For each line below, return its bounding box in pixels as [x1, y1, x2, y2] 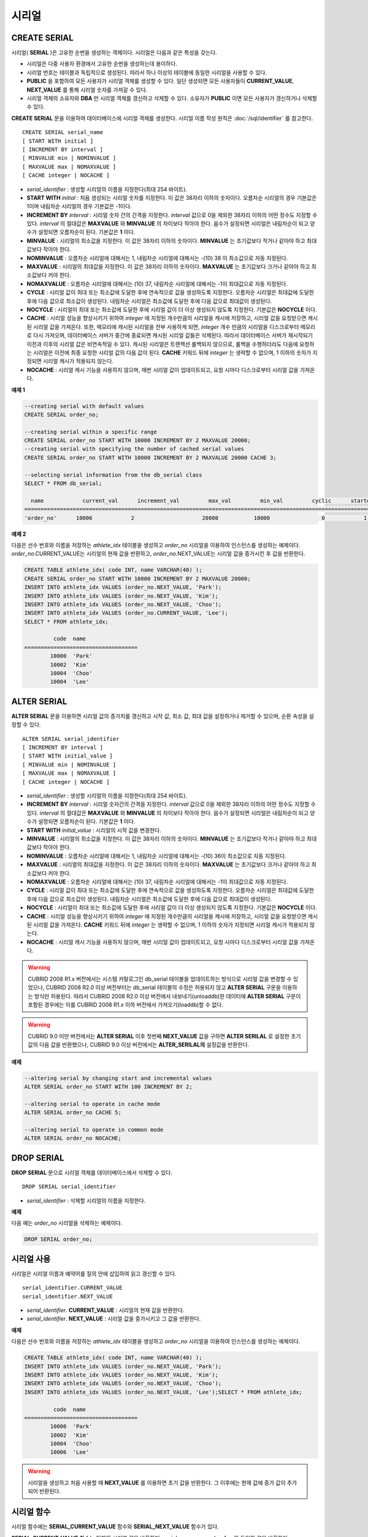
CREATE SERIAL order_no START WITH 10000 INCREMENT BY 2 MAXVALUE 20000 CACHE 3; [24, 454, 277, 461]
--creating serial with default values [24, 403, 144, 409]
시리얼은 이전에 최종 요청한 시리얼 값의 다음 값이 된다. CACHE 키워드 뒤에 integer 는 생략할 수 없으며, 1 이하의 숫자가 [33, 349, 312, 356]
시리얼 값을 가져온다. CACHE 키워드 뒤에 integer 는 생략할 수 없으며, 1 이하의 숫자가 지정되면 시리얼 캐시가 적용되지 [33, 921, 309, 928]
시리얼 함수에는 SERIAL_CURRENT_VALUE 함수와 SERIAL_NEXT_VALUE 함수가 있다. [11, 1523, 219, 1530]
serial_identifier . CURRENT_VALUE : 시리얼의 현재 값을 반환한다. [26, 1306, 185, 1314]
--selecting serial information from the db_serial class [24, 471, 202, 478]
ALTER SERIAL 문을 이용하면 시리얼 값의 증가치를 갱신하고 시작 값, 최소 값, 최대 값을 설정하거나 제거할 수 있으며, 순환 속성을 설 [11, 712, 314, 719]
